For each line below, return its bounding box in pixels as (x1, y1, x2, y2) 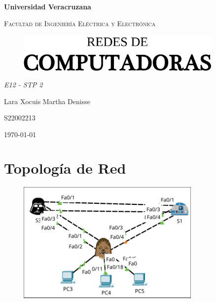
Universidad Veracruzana (4, 1, 91, 11)
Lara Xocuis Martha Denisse (4, 96, 90, 106)
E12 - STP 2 (4, 79, 43, 89)
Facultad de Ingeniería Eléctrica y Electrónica (4, 18, 156, 28)
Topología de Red (4, 158, 126, 178)
